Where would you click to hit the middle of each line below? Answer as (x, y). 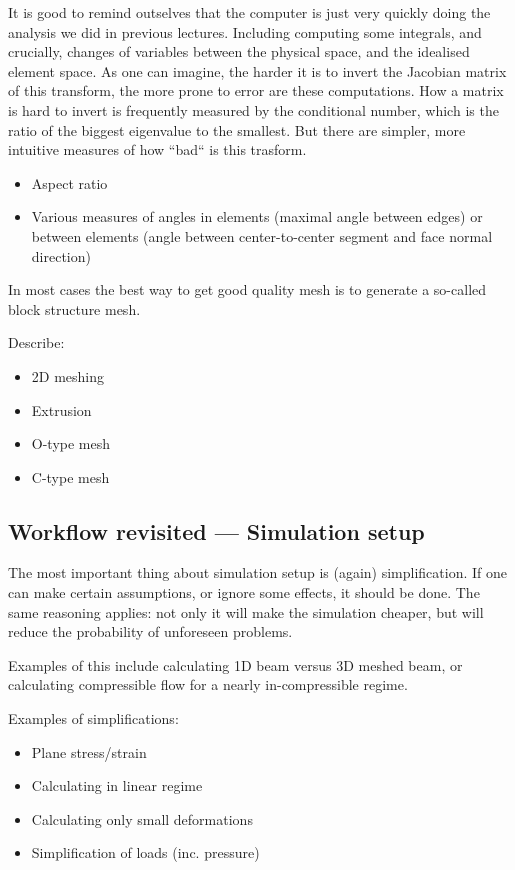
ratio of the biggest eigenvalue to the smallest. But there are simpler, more (237, 129)
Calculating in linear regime (117, 785)
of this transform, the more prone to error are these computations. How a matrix (256, 90)
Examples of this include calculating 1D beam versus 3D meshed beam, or (235, 664)
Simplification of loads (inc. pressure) (145, 852)
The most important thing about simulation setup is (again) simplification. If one (258, 572)
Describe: (36, 342)
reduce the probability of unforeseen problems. (150, 631)
